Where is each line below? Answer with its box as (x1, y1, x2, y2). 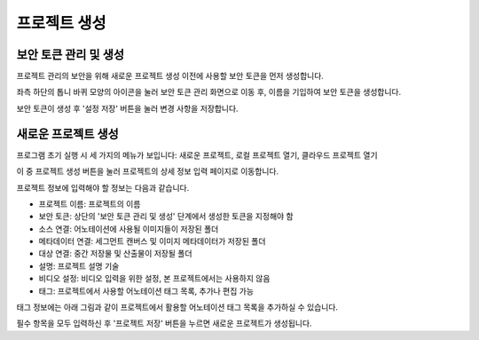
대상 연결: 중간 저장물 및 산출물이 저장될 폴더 (38, 249, 192, 259)
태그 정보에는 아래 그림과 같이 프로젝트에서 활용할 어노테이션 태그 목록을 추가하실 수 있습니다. (16, 302, 339, 312)
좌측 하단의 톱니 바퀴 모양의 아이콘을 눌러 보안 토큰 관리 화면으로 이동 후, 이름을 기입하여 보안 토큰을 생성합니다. (16, 87, 402, 98)
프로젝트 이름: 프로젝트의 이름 (38, 198, 141, 209)
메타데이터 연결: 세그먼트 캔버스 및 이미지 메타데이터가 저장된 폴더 (38, 236, 266, 247)
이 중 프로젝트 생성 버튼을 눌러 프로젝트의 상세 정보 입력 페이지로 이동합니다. (16, 166, 279, 177)
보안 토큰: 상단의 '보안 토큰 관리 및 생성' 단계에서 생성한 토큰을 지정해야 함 (38, 211, 294, 222)
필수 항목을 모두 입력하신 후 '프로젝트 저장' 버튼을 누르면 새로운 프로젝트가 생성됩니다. (16, 318, 312, 328)
